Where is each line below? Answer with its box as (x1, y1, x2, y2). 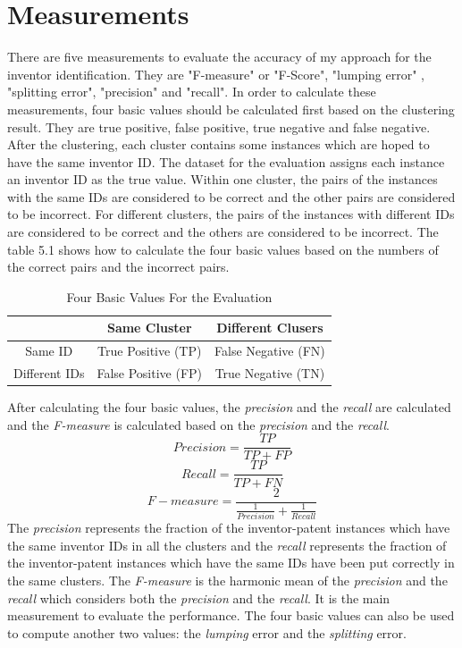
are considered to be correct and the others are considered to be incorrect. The (7, 223, 439, 241)
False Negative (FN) (214, 341, 325, 360)
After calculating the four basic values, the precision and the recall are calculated (7, 398, 451, 417)
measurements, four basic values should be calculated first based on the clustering (7, 99, 455, 118)
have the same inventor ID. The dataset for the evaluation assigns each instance (7, 152, 445, 171)
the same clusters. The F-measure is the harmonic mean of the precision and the (7, 571, 448, 590)
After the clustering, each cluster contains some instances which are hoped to (7, 135, 430, 154)
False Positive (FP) (97, 364, 203, 383)
